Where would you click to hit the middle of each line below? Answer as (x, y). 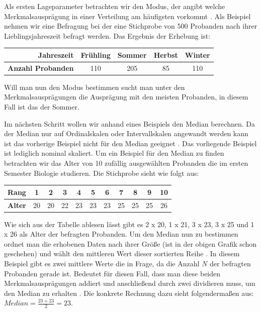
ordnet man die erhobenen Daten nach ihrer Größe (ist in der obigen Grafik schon (130, 243)
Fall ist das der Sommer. (42, 107)
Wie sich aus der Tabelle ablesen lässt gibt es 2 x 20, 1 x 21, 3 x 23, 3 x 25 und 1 (129, 224)
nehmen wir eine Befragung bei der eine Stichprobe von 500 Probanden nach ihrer (131, 26)
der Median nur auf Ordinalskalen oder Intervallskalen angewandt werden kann (126, 133)
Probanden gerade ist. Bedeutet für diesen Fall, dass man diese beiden (112, 273)
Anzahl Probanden (41, 68)
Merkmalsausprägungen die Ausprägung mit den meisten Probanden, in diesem (126, 97)
